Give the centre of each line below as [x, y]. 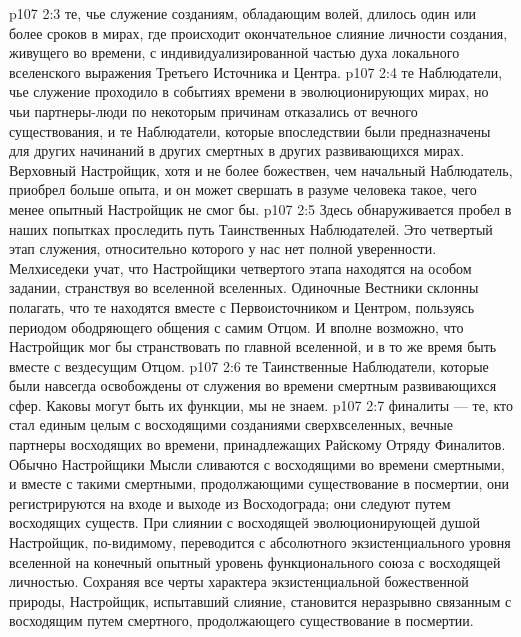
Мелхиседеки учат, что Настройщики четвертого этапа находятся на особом [240, 267]
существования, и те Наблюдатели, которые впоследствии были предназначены [250, 130]
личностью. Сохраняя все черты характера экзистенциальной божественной [239, 581]
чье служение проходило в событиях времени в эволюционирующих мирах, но [249, 91]
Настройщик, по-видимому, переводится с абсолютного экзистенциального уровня [260, 542]
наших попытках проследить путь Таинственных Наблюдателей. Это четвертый [251, 228]
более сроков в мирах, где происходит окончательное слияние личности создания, [258, 32]
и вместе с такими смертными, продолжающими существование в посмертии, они [259, 483]
